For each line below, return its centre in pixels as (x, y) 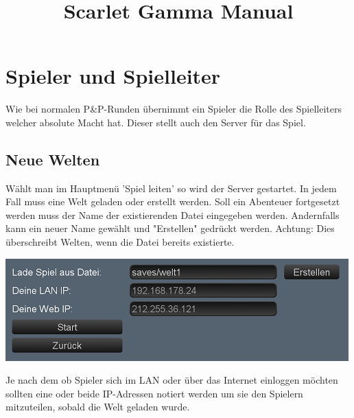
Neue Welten (53, 159)
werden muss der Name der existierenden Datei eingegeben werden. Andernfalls (173, 214)
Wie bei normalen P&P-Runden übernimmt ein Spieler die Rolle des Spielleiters (174, 109)
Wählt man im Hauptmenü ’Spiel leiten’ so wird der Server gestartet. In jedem (171, 188)
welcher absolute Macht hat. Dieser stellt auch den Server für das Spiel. (156, 122)
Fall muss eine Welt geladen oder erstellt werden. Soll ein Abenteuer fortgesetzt (173, 201)
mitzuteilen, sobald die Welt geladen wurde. (98, 407)
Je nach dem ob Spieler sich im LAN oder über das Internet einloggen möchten (172, 380)
